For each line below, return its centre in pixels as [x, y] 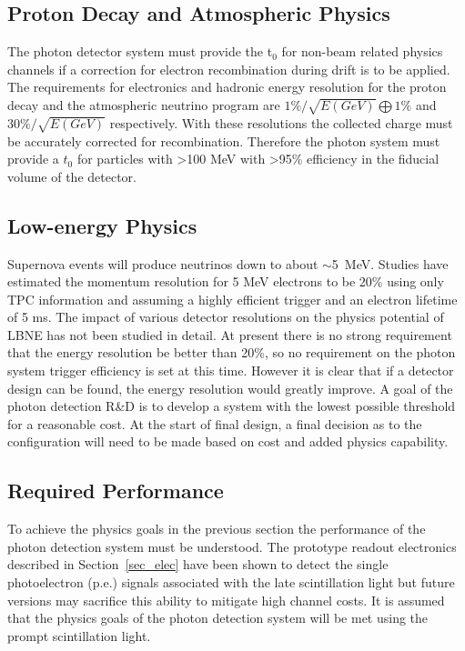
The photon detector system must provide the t [140, 51]
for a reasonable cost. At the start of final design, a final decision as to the [215, 423]
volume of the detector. [72, 176]
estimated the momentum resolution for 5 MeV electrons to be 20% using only [226, 281]
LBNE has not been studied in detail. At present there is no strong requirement [230, 334]
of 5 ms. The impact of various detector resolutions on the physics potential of [226, 317]
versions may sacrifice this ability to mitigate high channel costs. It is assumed [226, 600]
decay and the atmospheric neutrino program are [144, 104]
